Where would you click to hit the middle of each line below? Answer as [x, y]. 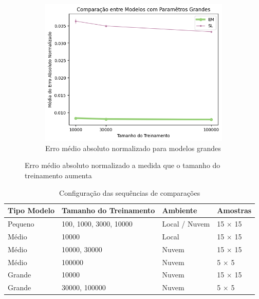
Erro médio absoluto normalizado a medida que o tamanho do [123, 165]
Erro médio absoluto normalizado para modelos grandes [133, 148]
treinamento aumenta [58, 175]
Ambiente [180, 210]
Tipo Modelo [31, 210]
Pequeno [21, 223]
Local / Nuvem [186, 223]
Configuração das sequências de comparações [130, 192]
